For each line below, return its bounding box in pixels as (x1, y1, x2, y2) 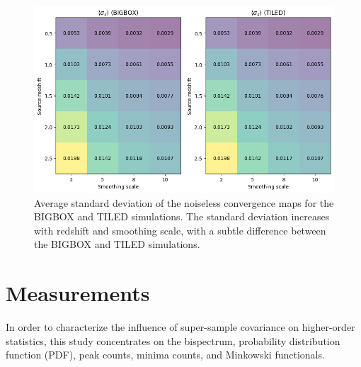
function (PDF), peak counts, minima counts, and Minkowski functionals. (6, 347, 325, 362)
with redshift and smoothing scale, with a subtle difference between (34, 222, 326, 237)
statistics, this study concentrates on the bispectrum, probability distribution (6, 333, 340, 348)
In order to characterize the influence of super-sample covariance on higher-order (6, 320, 355, 334)
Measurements (6, 278, 150, 307)
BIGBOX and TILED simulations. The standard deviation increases (34, 209, 330, 224)
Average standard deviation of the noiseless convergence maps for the (34, 195, 334, 210)
